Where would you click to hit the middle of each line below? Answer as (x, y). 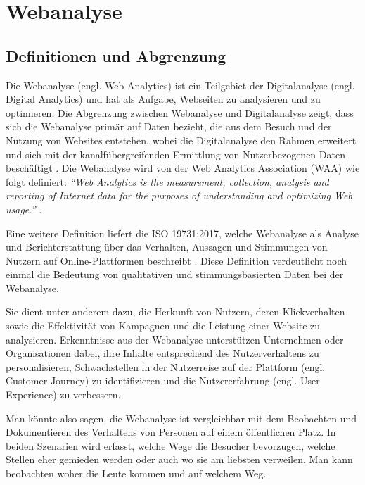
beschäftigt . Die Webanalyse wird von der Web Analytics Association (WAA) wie (183, 168)
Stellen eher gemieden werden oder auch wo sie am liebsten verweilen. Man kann (179, 459)
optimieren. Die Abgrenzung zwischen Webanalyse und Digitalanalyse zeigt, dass (180, 112)
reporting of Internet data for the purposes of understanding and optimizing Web (179, 195)
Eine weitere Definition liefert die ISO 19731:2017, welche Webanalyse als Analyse (182, 233)
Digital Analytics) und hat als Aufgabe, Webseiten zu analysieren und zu (163, 99)
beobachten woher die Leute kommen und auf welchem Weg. (136, 473)
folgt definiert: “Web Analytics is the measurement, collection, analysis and (167, 181)
